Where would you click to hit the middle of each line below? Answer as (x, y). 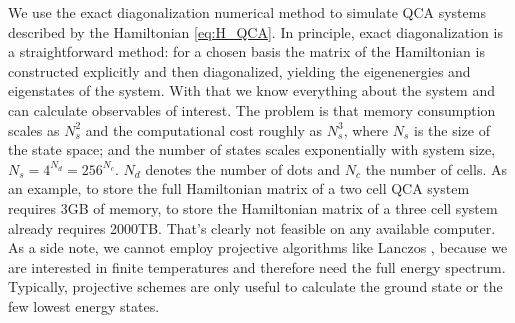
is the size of (452, 129)
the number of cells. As (436, 168)
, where (366, 129)
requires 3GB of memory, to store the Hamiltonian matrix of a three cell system (253, 207)
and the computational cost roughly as (204, 129)
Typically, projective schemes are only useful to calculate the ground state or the (255, 286)
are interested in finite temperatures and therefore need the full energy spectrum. (257, 266)
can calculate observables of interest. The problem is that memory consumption (252, 109)
